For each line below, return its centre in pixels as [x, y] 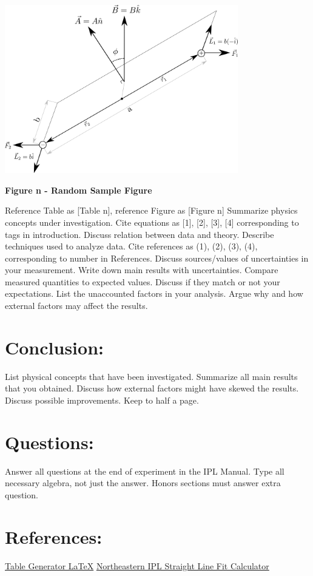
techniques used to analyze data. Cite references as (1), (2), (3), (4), [131, 246]
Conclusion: [54, 347]
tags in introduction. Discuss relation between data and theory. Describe [140, 234]
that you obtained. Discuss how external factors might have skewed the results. [152, 388]
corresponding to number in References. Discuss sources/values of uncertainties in [157, 258]
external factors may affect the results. [76, 306]
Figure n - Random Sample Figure [79, 190]
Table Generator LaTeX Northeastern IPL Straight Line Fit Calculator [137, 565]
